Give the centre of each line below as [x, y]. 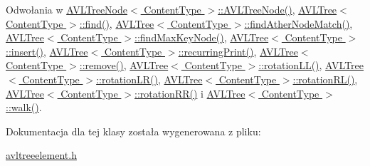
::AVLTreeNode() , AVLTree [277, 9]
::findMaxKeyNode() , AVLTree [202, 37]
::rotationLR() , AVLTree [149, 79]
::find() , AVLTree [117, 23]
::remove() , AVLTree [124, 65]
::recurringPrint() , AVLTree [238, 51]
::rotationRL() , [325, 79]
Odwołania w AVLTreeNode [67, 9]
